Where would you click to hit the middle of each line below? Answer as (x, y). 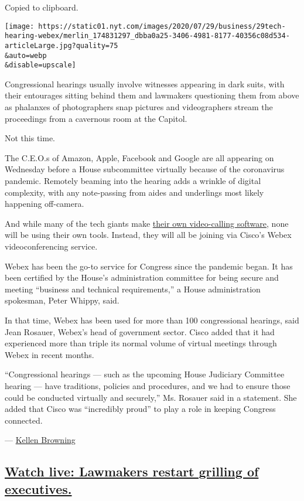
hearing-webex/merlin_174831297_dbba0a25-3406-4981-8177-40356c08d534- (147, 36)
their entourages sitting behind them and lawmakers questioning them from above (152, 95)
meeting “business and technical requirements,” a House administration (133, 289)
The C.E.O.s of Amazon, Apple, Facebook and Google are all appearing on (139, 157)
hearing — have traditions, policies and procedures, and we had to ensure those (148, 385)
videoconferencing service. (51, 246)
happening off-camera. (45, 204)
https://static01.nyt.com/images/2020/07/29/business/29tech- (162, 26)
